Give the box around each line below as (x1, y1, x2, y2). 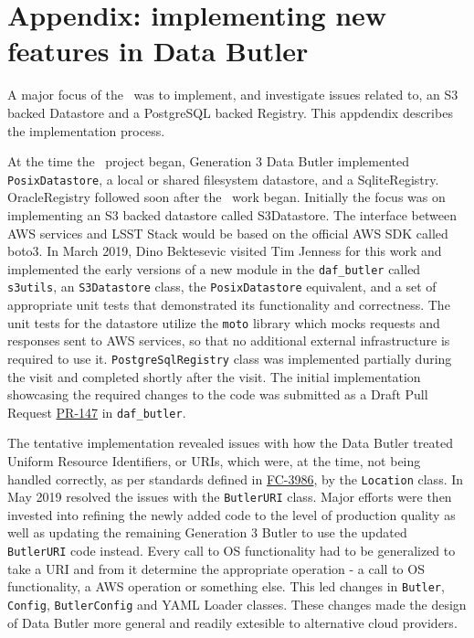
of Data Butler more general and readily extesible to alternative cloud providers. (7, 612, 458, 632)
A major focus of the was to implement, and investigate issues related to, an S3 (7, 85, 458, 104)
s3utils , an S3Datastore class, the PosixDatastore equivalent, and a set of (7, 277, 437, 296)
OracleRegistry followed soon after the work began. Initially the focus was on (7, 187, 446, 207)
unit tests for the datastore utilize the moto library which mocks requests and (7, 313, 440, 332)
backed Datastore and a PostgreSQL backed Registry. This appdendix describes (7, 102, 453, 122)
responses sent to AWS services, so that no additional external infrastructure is (7, 331, 450, 350)
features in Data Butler (7, 32, 309, 69)
